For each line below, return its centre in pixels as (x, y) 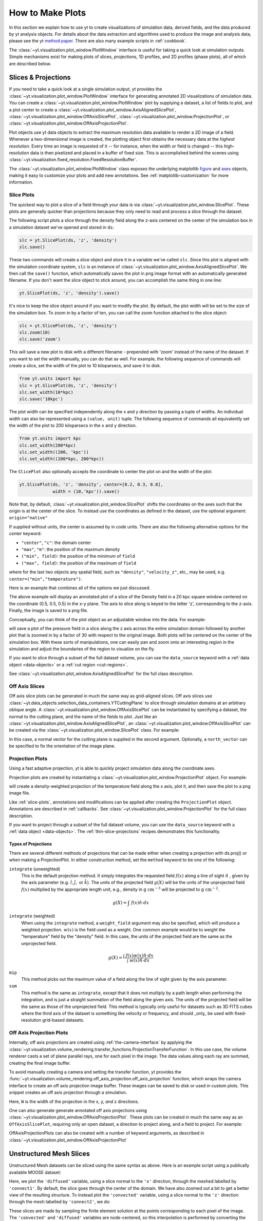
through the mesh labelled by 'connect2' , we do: (60, 1202)
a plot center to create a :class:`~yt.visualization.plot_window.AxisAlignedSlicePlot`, (93, 109)
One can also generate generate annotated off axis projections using (78, 1110)
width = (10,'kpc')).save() (86, 491)
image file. (19, 793)
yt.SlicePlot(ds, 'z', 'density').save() (69, 293)
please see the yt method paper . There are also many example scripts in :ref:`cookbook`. (98, 41)
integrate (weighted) (32, 916)
